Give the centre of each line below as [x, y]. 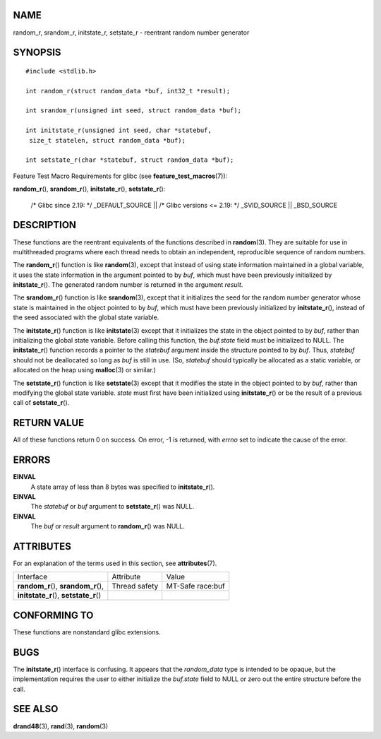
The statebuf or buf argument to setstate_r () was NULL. [112, 507]
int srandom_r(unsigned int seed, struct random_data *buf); [133, 111]
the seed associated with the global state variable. [86, 317]
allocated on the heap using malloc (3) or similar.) [85, 370]
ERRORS [32, 460]
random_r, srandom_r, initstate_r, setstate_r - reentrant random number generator [131, 32]
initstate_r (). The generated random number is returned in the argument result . [128, 285]
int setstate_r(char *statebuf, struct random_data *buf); [130, 160]
